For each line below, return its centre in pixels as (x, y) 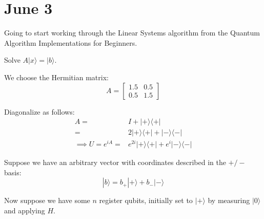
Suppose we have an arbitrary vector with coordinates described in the (115, 162)
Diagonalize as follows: (39, 111)
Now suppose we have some (47, 200)
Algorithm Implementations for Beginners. (71, 42)
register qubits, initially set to (146, 200)
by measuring (229, 200)
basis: (13, 172)
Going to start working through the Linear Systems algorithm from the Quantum (132, 33)
